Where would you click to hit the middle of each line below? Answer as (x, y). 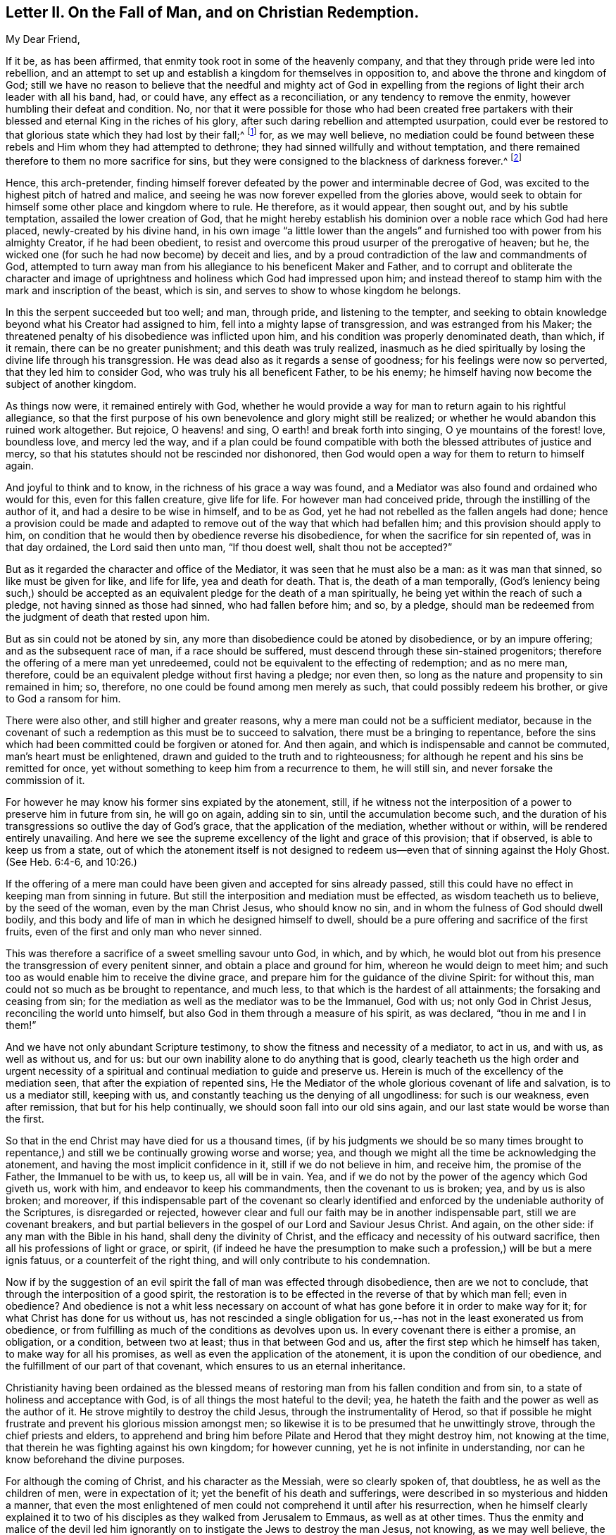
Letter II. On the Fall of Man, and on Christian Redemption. (213, 12)
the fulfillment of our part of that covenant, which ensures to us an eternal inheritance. (206, 1365)
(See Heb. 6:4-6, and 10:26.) (71, 861)
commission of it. (45, 780)
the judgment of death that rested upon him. (108, 617)
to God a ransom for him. (63, 698)
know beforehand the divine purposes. (95, 1459)
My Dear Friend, (43, 39)
